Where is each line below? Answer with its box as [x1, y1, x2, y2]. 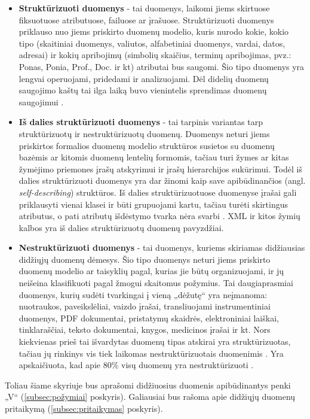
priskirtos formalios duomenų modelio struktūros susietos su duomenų [19, 139, 275, 151]
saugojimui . [19, 95, 64, 108]
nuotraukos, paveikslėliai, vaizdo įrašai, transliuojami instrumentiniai [19, 300, 271, 312]
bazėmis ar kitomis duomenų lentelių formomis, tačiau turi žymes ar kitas [19, 151, 289, 163]
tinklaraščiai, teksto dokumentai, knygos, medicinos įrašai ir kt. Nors [19, 323, 271, 336]
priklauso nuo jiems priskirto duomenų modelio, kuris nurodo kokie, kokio [19, 25, 289, 38]
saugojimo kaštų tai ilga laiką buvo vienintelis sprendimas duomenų [19, 84, 267, 96]
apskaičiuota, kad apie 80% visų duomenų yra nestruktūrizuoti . [19, 359, 254, 371]
